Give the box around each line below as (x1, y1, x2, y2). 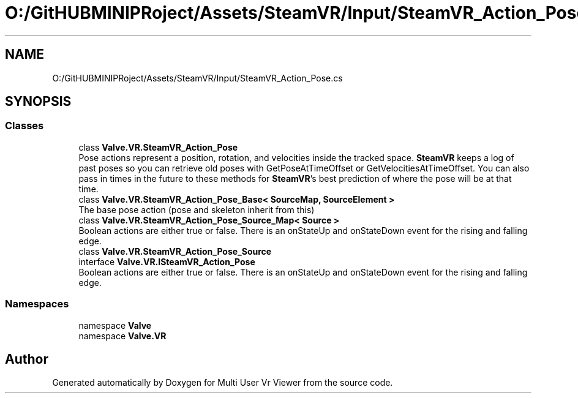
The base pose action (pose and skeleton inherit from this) (78, 204, 315, 215)
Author (5, 351, 48, 367)
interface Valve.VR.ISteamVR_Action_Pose (78, 256, 255, 267)
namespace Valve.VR (78, 330, 167, 341)
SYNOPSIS (5, 94, 72, 110)
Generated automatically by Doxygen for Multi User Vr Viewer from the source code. (52, 377, 393, 388)
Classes (5, 119, 44, 132)
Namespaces (5, 298, 69, 310)
